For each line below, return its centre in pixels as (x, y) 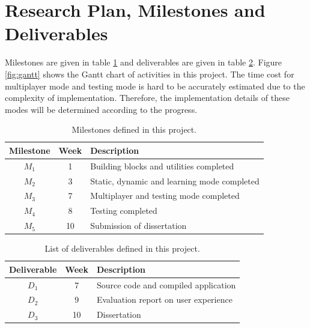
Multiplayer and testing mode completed (165, 196)
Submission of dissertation (138, 226)
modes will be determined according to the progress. (101, 109)
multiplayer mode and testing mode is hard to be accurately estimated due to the (155, 86)
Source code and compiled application (166, 284)
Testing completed (124, 211)
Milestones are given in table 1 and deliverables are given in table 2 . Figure (144, 62)
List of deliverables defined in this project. (122, 248)
